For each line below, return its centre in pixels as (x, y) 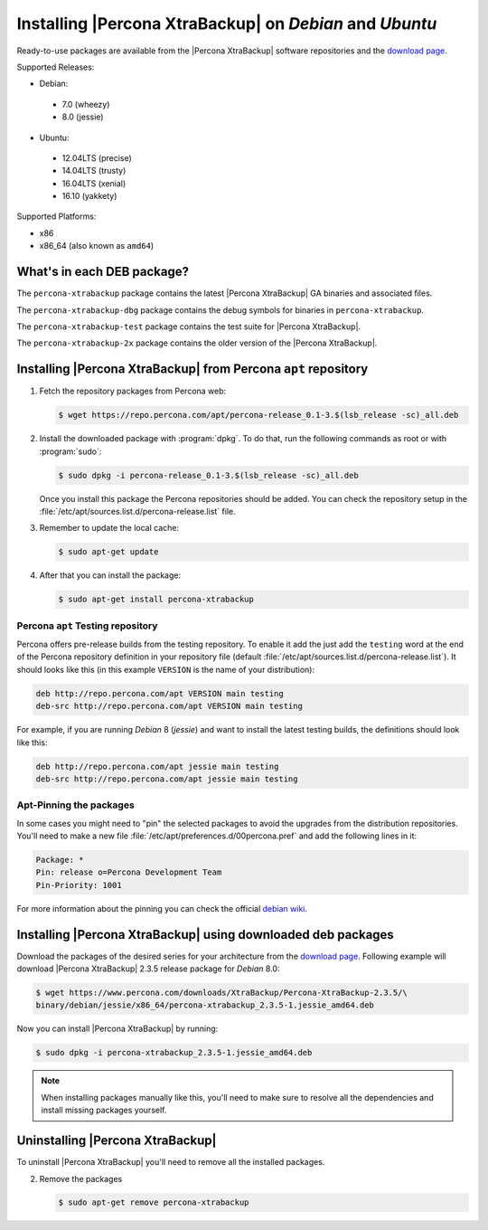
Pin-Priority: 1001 (79, 885)
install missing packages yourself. (104, 1110)
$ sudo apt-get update (108, 552)
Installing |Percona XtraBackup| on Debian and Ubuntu (227, 24)
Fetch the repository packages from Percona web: (133, 391)
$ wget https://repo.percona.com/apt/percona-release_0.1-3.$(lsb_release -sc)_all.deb (258, 415)
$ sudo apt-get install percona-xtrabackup (156, 600)
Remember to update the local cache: (109, 528)
